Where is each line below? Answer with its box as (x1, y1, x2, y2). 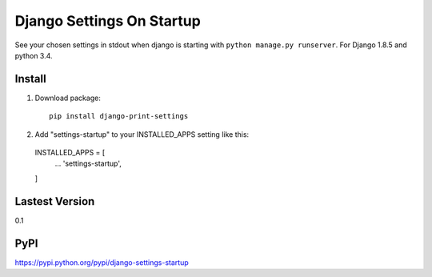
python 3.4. (14, 50, 53, 60)
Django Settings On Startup (14, 12, 202, 30)
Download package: (34, 93, 102, 102)
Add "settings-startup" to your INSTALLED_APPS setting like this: (34, 129, 250, 139)
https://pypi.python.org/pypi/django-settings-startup (14, 257, 189, 267)
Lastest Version (14, 195, 95, 208)
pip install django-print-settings (49, 112, 189, 121)
